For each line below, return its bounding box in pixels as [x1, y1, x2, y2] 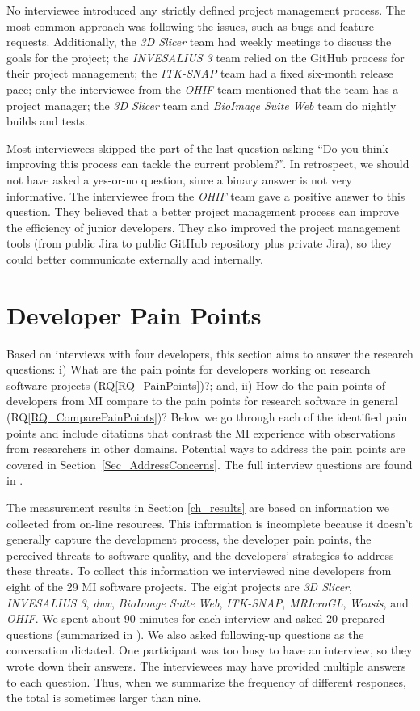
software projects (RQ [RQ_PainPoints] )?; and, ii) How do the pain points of [6, 376, 386, 393]
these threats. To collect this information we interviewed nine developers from [6, 562, 392, 579]
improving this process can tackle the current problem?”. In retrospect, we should [6, 155, 409, 172]
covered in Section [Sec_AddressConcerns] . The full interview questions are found [6, 455, 413, 472]
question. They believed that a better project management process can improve [6, 203, 400, 220]
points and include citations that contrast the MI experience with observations [6, 424, 396, 441]
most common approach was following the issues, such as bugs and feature [6, 17, 374, 34]
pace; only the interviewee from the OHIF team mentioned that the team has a [6, 80, 399, 97]
